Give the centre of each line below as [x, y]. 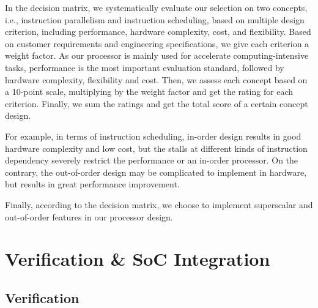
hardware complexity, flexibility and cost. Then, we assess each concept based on [156, 79]
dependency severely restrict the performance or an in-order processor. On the [152, 160]
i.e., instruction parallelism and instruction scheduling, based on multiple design [155, 19]
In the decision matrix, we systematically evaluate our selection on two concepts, [156, 7]
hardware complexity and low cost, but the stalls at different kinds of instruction [156, 148]
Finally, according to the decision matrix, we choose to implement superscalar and [159, 204]
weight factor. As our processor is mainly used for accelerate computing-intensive [157, 55]
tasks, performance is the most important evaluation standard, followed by [145, 67]
